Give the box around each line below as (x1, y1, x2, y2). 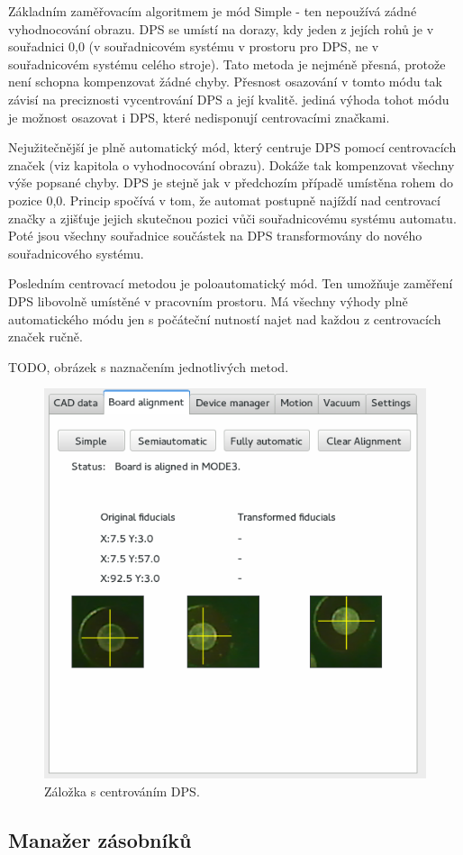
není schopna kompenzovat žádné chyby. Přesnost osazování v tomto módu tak (8, 72, 442, 91)
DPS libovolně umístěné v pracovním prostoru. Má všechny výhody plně (8, 291, 408, 310)
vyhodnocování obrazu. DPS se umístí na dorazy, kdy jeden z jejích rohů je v (8, 19, 434, 38)
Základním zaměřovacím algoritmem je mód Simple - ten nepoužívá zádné (8, 2, 417, 20)
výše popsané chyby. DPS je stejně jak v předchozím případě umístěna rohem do (8, 173, 453, 192)
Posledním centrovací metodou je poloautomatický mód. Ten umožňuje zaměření (8, 274, 453, 293)
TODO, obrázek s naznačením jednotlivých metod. (8, 357, 289, 376)
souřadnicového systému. (8, 243, 144, 262)
